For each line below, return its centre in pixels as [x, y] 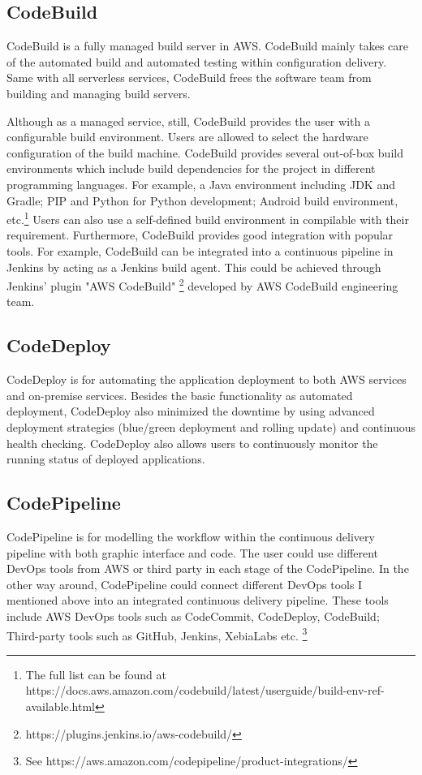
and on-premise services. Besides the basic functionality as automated [180, 395]
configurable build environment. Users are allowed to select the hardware [187, 137]
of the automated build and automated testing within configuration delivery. [197, 61]
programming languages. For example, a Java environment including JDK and [201, 184]
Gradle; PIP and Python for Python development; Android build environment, [202, 200]
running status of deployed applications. [106, 459]
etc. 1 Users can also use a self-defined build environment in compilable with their [208, 218]
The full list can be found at [96, 674]
